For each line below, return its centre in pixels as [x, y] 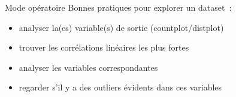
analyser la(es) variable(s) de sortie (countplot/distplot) [121, 27]
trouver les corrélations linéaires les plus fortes [104, 47]
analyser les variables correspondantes [88, 67]
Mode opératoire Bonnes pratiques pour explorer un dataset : [118, 7]
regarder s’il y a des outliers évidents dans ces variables [120, 87]
